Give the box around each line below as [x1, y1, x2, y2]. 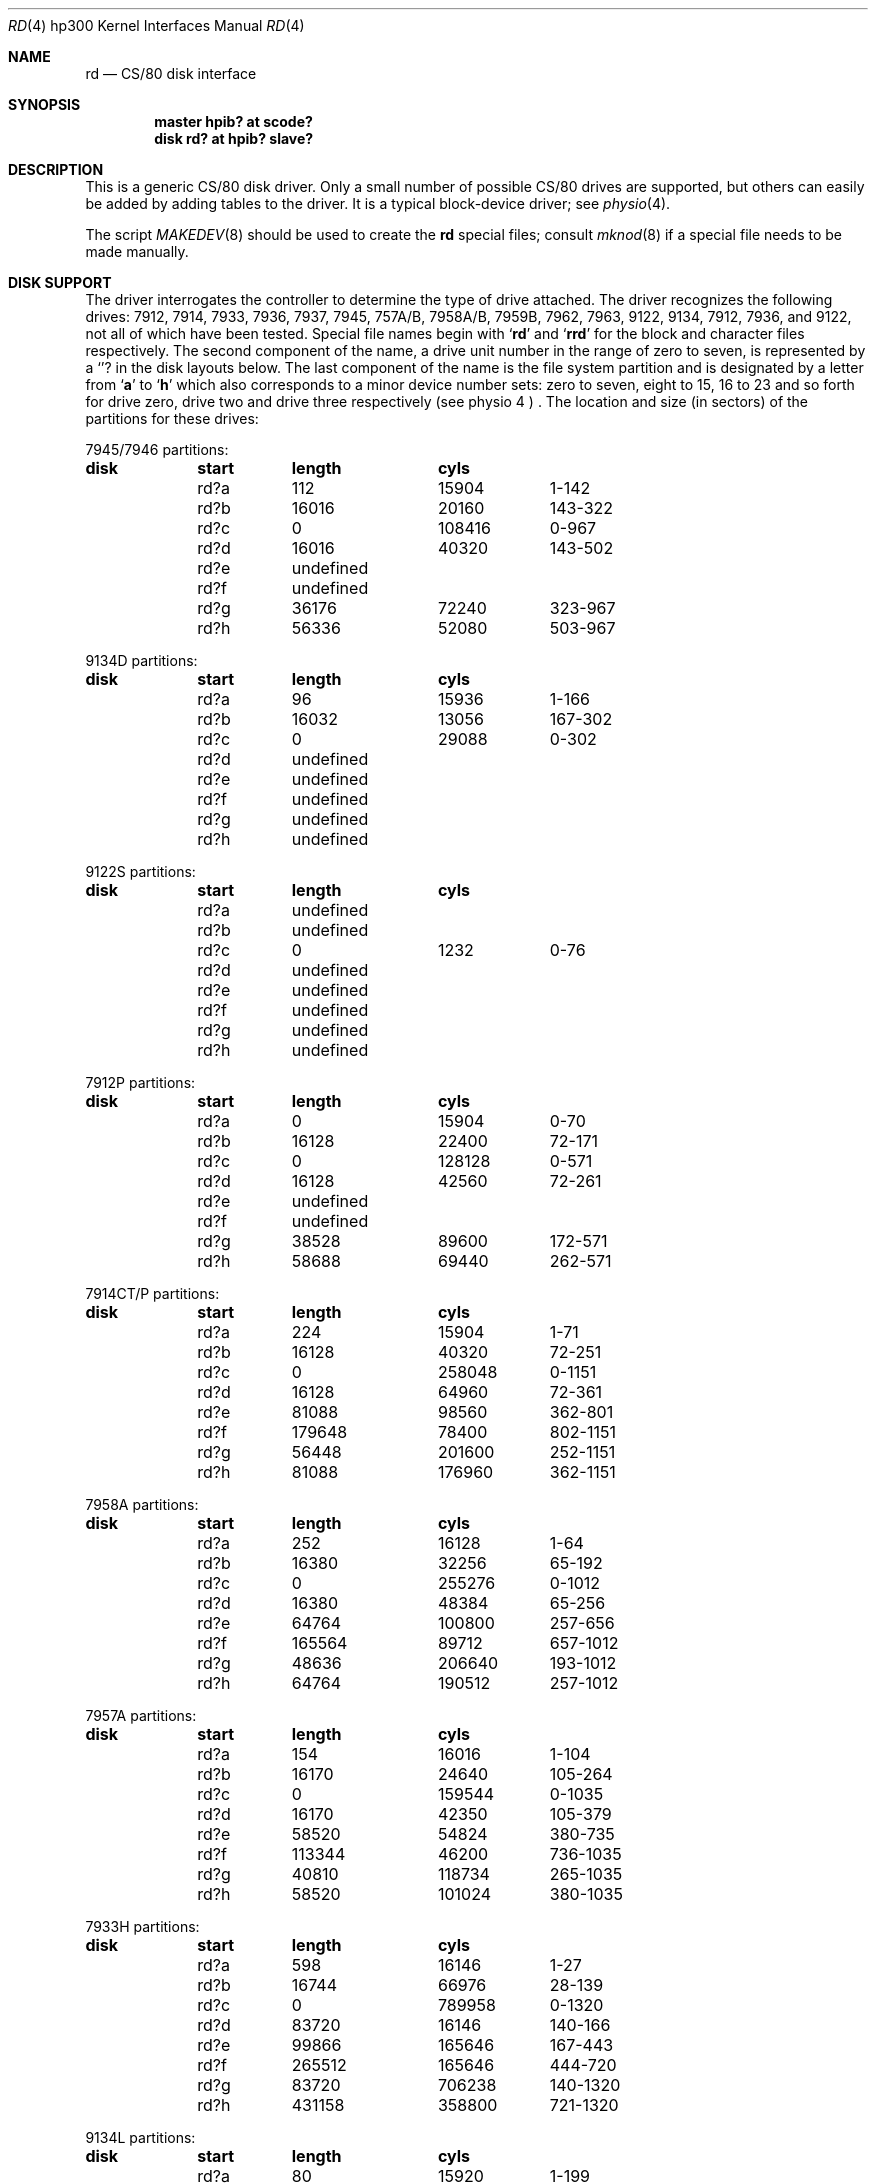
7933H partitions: [85, 1918, 200, 1935]
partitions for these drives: [85, 410, 259, 427]
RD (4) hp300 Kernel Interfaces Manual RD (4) [8, 17, 305, 34]
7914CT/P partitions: [85, 1285, 220, 1302]
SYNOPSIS [8, 96, 81, 113]
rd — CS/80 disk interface [85, 65, 257, 82]
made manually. [85, 243, 189, 260]
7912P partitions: [85, 1074, 196, 1091]
